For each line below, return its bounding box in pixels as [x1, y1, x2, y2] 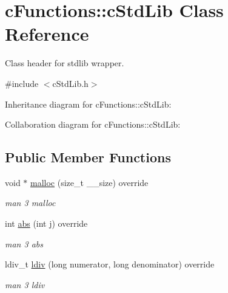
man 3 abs [5, 237, 43, 250]
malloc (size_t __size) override [30, 176, 149, 188]
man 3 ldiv [5, 278, 45, 291]
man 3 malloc [5, 196, 56, 209]
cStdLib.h [52, 77, 89, 89]
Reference [5, 21, 89, 46]
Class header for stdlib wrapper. [5, 57, 124, 69]
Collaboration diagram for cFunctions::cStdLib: [5, 118, 181, 131]
